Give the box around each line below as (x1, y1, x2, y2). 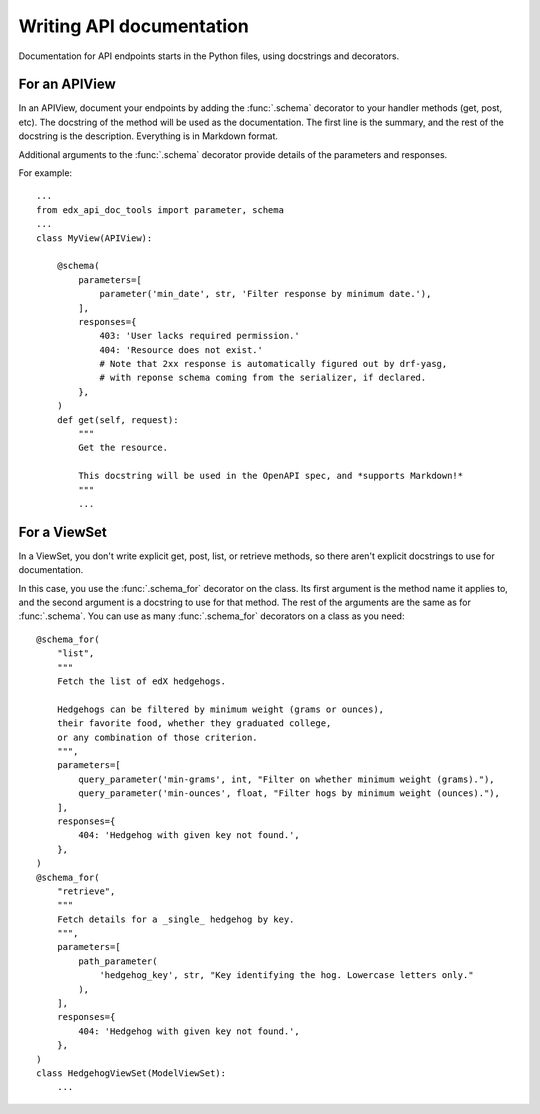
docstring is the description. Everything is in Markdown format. (18, 130, 279, 142)
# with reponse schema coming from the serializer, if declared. (99, 372, 427, 384)
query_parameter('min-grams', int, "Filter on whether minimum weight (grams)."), (78, 773, 495, 785)
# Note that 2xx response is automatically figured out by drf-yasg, (99, 358, 448, 370)
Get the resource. (78, 442, 169, 454)
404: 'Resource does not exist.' (99, 344, 264, 355)
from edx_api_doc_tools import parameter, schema (36, 204, 285, 215)
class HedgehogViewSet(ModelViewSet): (36, 1067, 227, 1079)
